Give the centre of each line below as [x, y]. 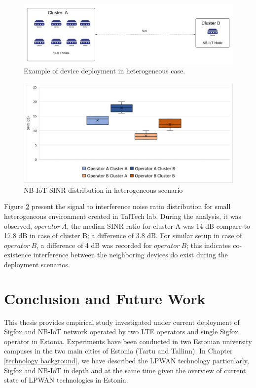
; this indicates [209, 245]
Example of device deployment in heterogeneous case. [105, 71]
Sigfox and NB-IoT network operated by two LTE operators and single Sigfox [121, 332]
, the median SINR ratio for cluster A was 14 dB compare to [159, 226]
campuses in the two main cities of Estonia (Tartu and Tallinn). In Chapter [118, 351]
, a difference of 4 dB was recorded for [94, 245]
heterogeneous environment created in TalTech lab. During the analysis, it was [123, 216]
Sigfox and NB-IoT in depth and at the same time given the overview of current [125, 370]
